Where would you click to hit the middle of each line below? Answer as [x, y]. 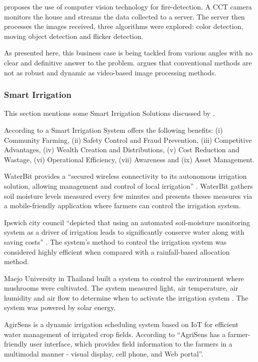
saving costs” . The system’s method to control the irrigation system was [115, 241]
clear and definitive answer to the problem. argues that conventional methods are [128, 62]
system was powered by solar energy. [60, 307]
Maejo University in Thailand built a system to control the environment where [124, 278]
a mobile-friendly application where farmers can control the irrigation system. [123, 205]
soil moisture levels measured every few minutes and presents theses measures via [128, 195]
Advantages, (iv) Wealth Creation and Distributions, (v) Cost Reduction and [122, 150]
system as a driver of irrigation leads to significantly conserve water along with [124, 232]
